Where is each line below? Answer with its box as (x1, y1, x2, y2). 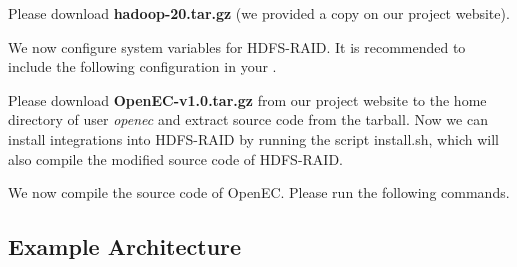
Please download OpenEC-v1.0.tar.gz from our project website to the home (8, 89, 487, 110)
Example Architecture (8, 231, 242, 262)
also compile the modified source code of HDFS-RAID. (8, 148, 344, 169)
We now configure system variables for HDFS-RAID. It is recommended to (8, 36, 466, 57)
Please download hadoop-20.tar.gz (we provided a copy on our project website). (8, 3, 510, 23)
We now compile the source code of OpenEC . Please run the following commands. (8, 182, 510, 203)
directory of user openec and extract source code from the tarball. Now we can (8, 109, 488, 130)
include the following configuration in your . (8, 56, 277, 77)
